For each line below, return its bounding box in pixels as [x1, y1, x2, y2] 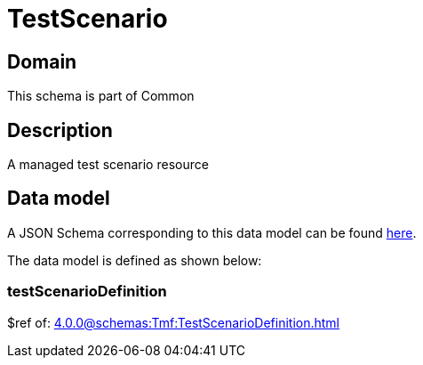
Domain [7, 50, 77, 73]
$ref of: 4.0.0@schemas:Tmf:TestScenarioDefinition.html [7, 314, 339, 330]
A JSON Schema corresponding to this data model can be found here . [7, 224, 417, 240]
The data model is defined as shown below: [7, 252, 262, 268]
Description [7, 118, 113, 142]
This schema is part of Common [7, 88, 195, 104]
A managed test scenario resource [7, 157, 209, 173]
